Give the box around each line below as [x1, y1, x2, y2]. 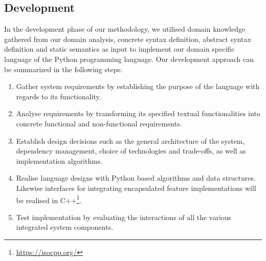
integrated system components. [16, 222, 114, 232]
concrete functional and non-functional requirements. [16, 118, 182, 128]
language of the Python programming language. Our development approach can [4, 53, 254, 64]
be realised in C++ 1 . [16, 193, 82, 205]
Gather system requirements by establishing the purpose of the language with [16, 81, 260, 92]
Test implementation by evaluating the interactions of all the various [16, 211, 232, 222]
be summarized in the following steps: [4, 63, 122, 74]
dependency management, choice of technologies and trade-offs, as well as [16, 145, 246, 156]
